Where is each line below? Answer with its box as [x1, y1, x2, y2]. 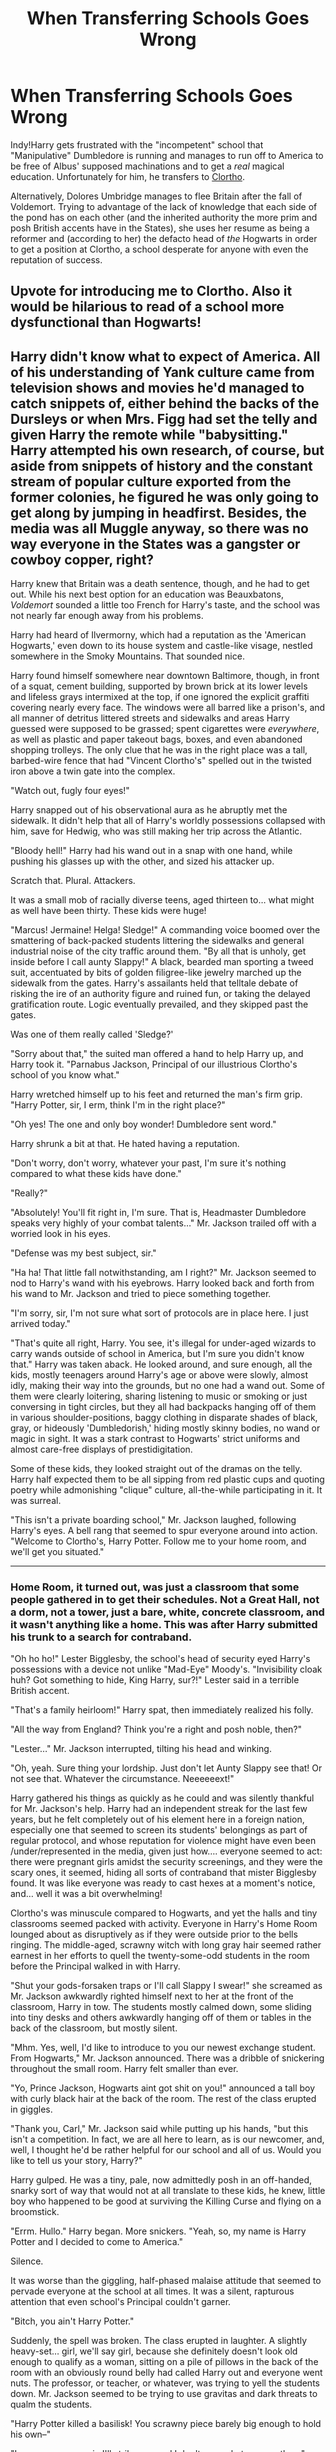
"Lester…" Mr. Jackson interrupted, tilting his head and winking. [10, 1743, 272, 1755]
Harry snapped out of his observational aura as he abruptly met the [10, 804, 288, 816]
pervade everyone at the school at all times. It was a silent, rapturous [10, 2285, 295, 2297]
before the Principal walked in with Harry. [10, 1960, 181, 1972]
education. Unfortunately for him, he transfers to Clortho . [10, 170, 245, 182]
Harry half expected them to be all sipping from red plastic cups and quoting [10, 1473, 325, 1486]
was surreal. [10, 1495, 62, 1507]
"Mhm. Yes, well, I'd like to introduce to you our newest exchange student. [10, 2042, 317, 2054]
